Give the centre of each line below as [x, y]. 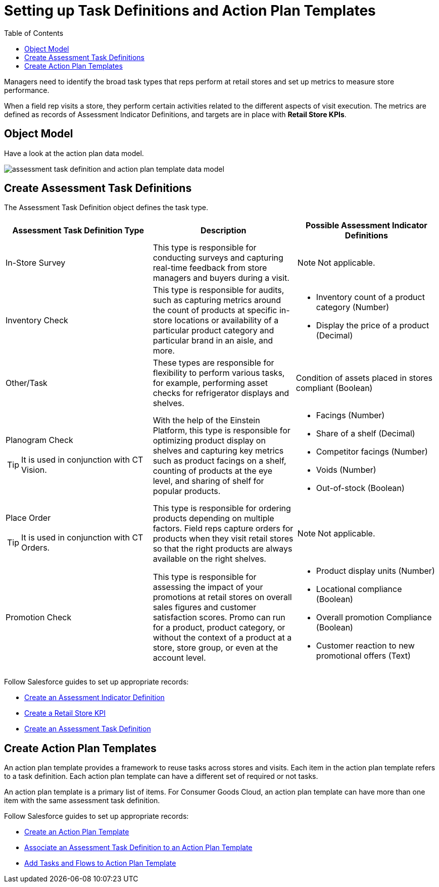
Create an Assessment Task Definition [88, 729]
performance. [27, 90]
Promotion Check [39, 618]
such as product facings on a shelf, [219, 461]
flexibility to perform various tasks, [219, 373]
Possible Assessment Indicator [367, 226]
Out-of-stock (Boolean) [360, 488]
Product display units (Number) [375, 571]
